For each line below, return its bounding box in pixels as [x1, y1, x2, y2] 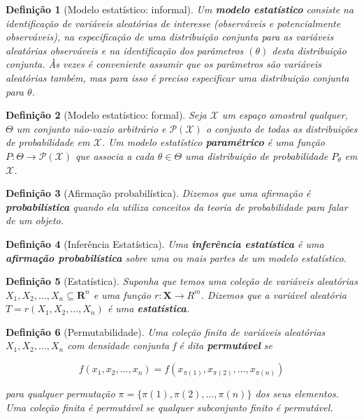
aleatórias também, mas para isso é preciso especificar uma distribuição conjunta [6, 70, 349, 84]
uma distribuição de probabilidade [185, 148, 328, 163]
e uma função [93, 287, 151, 302]
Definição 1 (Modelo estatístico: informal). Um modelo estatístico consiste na [6, 2, 354, 16]
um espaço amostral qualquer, [221, 108, 348, 122]
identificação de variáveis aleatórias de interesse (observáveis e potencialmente [6, 15, 341, 30]
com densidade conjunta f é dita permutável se [67, 338, 273, 353]
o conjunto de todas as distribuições [205, 121, 358, 135]
